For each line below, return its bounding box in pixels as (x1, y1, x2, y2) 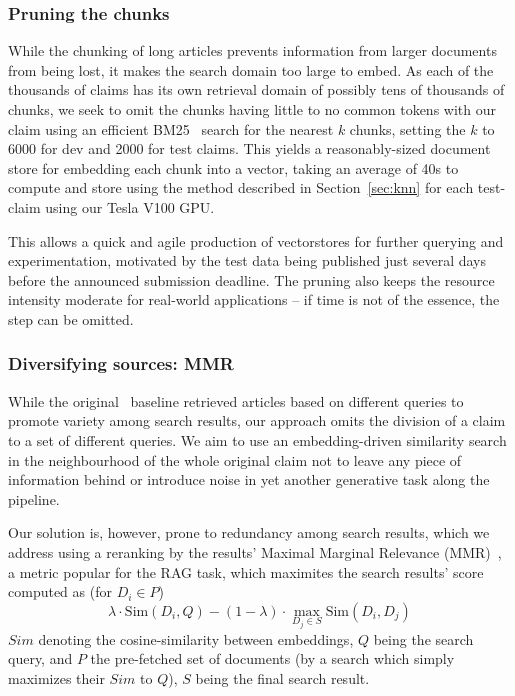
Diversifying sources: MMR (8, 351, 234, 376)
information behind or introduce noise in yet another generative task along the (8, 469, 490, 490)
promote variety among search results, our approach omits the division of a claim (8, 410, 506, 431)
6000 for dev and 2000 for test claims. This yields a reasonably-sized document (8, 138, 491, 159)
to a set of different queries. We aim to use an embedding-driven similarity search (8, 429, 507, 450)
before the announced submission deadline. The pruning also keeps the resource (8, 269, 495, 290)
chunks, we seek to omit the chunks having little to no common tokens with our (8, 99, 496, 119)
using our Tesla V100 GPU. (45, 196, 215, 217)
